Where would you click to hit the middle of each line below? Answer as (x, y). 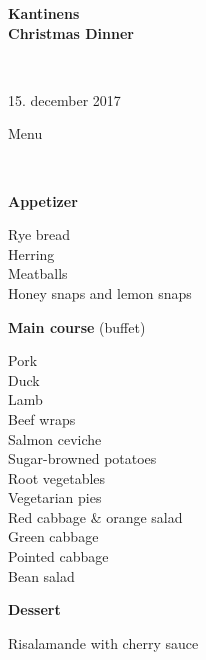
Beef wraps (42, 418)
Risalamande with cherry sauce (103, 642)
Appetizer (43, 200)
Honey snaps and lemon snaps (100, 292)
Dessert (34, 609)
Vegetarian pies (55, 497)
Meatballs (38, 273)
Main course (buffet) (77, 326)
